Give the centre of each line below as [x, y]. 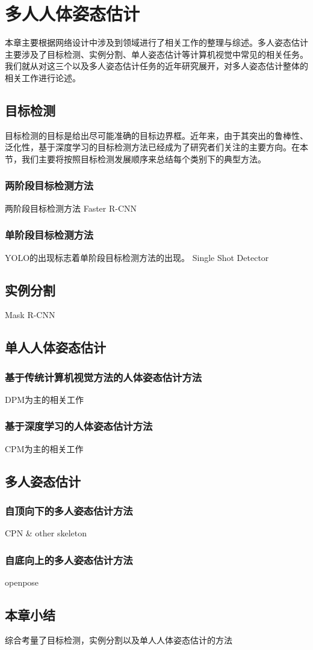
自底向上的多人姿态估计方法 [69, 560]
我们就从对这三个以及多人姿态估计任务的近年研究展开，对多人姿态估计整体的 [156, 66]
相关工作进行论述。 [43, 77]
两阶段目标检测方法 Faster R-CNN [71, 208]
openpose [22, 582]
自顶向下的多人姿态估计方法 [69, 511]
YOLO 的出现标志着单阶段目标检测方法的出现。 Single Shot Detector [137, 257]
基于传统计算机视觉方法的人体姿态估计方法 [104, 377]
